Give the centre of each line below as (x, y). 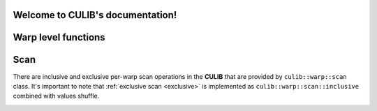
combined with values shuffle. (56, 96)
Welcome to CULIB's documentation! (95, 15)
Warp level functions (59, 37)
